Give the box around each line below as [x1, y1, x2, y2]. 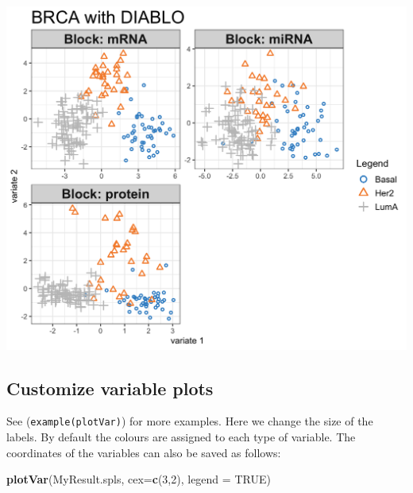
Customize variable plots [6, 375, 214, 400]
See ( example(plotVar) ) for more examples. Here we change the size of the [6, 413, 373, 429]
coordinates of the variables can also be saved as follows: [6, 444, 281, 460]
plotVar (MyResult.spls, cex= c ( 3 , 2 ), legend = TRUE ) [6, 471, 271, 487]
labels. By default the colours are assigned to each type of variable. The [6, 429, 356, 445]
